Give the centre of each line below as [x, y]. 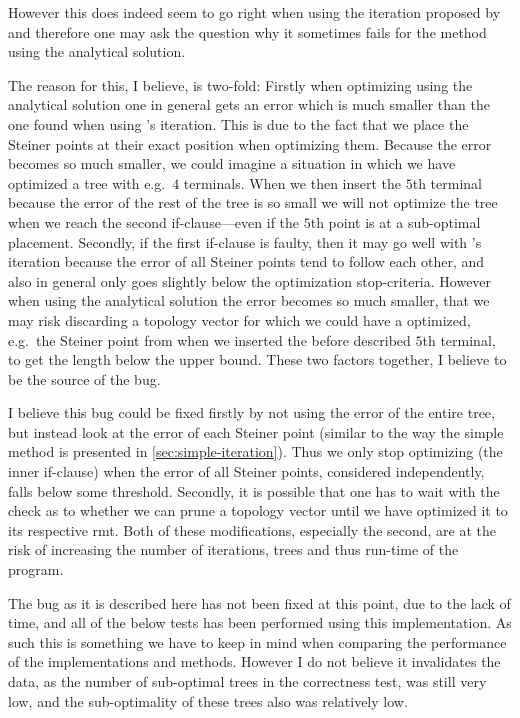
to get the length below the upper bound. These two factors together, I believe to [257, 359]
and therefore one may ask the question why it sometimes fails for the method [247, 31]
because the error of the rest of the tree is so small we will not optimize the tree [253, 202]
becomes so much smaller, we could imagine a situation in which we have [232, 163]
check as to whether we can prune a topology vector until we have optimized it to [258, 510]
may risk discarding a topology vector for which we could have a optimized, [239, 319]
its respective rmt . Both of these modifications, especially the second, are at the [252, 529]
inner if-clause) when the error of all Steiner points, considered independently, [246, 471]
